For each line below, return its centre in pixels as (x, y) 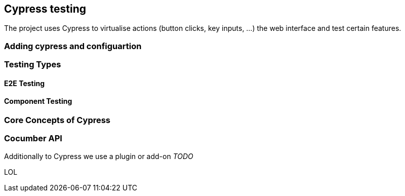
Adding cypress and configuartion (73, 46)
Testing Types (33, 65)
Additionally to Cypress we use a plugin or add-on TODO (99, 156)
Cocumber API (33, 139)
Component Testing (38, 101)
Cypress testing (45, 9)
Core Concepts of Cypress (57, 120)
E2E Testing (25, 83)
